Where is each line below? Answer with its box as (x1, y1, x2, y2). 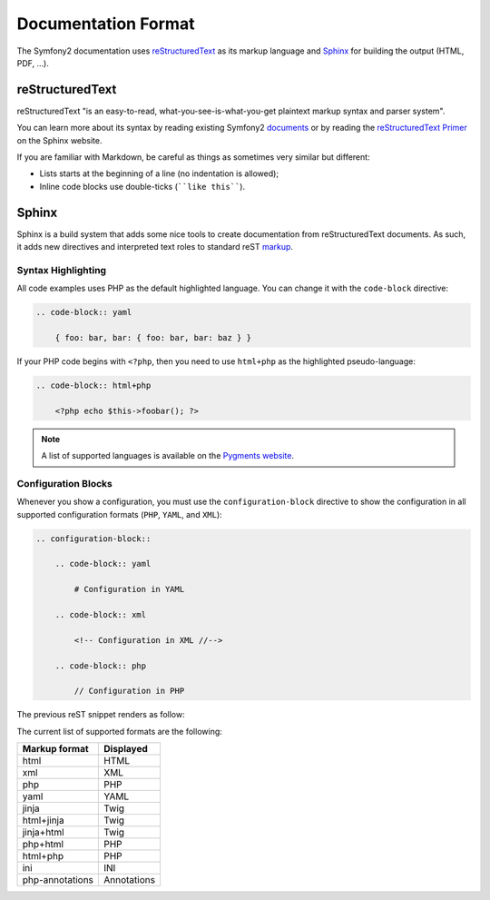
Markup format (22, 743, 90, 756)
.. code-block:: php (54, 660, 147, 671)
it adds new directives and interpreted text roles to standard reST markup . (16, 242, 294, 252)
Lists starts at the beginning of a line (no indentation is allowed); (39, 168, 279, 179)
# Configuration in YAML (73, 584, 185, 595)
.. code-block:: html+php (35, 380, 152, 391)
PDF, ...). (16, 57, 49, 68)
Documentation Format (16, 14, 195, 34)
